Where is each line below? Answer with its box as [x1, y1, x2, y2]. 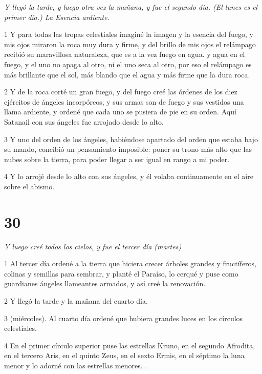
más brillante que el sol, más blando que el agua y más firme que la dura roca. [4, 69, 250, 80]
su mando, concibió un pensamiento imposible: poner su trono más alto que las [4, 144, 252, 154]
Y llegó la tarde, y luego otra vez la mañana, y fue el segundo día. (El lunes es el [4, 2, 258, 12]
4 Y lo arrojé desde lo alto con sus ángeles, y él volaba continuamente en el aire [4, 171, 253, 182]
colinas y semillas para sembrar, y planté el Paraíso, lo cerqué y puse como [4, 268, 238, 279]
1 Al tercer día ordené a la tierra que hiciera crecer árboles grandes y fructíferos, [4, 258, 257, 269]
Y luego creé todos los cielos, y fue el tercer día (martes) [4, 241, 182, 251]
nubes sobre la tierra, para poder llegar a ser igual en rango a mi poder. [4, 153, 230, 164]
